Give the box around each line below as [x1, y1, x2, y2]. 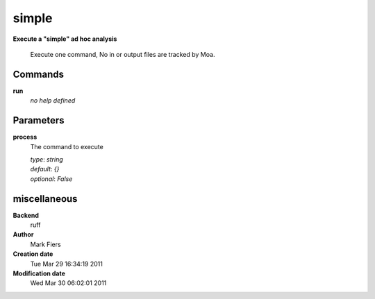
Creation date [12, 250, 53, 258]
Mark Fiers [30, 240, 62, 248]
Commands [12, 68, 65, 80]
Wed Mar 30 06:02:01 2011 [30, 279, 107, 287]
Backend [12, 211, 40, 219]
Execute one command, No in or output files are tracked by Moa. [30, 50, 215, 58]
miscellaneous [12, 193, 78, 205]
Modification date [12, 269, 66, 277]
